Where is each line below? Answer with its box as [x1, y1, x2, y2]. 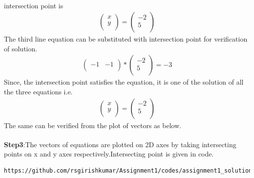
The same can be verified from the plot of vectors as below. [4, 120, 182, 130]
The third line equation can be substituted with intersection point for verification [4, 34, 248, 44]
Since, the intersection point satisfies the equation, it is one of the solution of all [4, 77, 244, 87]
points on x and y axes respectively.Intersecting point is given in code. [4, 149, 214, 159]
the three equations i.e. [4, 87, 73, 97]
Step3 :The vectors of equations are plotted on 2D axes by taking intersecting [4, 139, 236, 149]
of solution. [4, 43, 38, 53]
